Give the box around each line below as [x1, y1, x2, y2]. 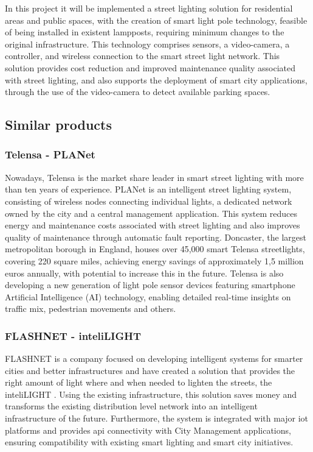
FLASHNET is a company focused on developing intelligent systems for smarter [5, 352, 303, 365]
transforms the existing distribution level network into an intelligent [5, 400, 258, 412]
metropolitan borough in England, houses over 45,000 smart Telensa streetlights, [5, 242, 305, 255]
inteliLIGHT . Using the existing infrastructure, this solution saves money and [5, 387, 297, 400]
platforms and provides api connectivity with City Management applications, [5, 423, 291, 436]
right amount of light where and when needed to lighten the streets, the [5, 376, 272, 389]
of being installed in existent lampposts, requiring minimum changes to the [5, 26, 284, 38]
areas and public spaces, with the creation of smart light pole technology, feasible [5, 13, 308, 26]
